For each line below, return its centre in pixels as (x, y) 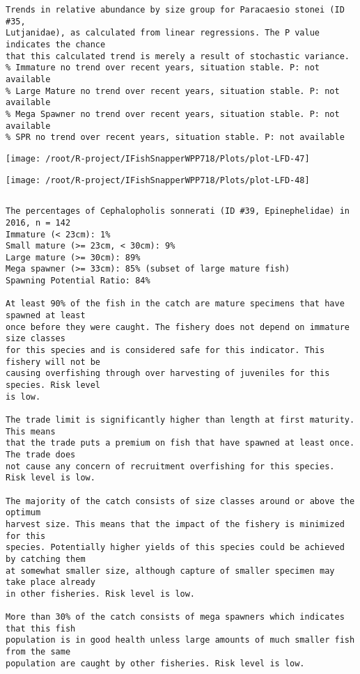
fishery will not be (53, 362)
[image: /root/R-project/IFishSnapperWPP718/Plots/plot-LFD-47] (158, 158)
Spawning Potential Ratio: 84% (78, 281)
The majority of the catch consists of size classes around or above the (180, 501)
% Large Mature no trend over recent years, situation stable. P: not (173, 91)
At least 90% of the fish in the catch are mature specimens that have (175, 304)
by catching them (46, 559)
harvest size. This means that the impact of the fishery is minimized (175, 524)
